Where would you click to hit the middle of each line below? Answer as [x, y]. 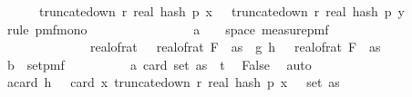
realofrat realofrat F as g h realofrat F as [235, 47]
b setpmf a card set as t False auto [159, 64]
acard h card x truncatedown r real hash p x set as [173, 82]
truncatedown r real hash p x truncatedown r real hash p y [222, 11]
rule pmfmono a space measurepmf [168, 29]
